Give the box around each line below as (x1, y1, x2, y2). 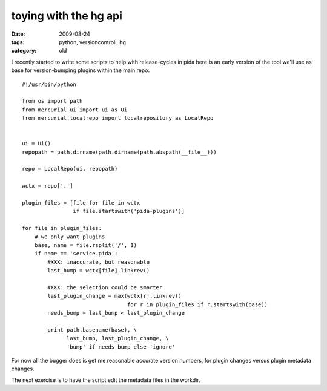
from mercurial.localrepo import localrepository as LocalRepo (22, 115, 214, 122)
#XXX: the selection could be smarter (47, 284, 163, 291)
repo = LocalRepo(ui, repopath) (22, 165, 118, 172)
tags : (11, 38, 25, 45)
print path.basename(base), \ (47, 326, 137, 333)
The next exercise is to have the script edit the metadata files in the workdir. (11, 376, 200, 384)
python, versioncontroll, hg (59, 38, 127, 45)
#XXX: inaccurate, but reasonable (47, 258, 150, 266)
